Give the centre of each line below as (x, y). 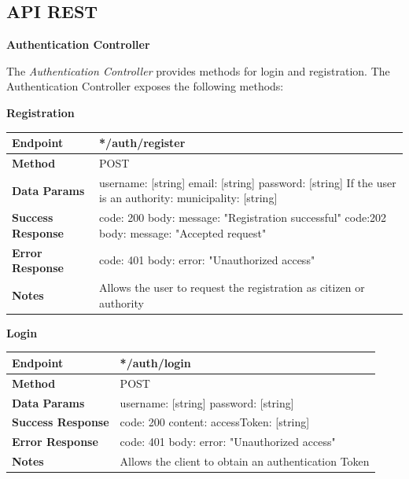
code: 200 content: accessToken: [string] (215, 422)
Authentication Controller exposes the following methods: (145, 86)
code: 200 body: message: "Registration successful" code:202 (243, 217)
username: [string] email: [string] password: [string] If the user (248, 182)
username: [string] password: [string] (207, 402)
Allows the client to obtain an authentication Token (245, 461)
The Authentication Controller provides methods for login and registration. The (198, 70)
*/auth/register (142, 143)
